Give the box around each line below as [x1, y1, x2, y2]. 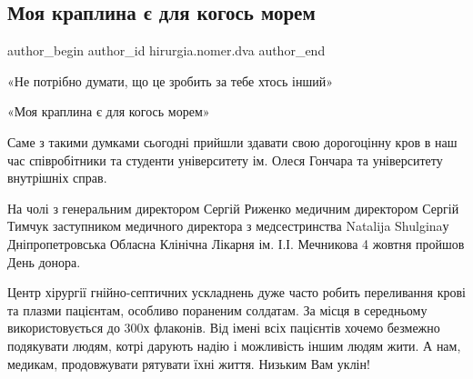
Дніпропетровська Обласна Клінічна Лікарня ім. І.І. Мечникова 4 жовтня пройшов [7, 234, 465, 253]
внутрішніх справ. [7, 168, 107, 187]
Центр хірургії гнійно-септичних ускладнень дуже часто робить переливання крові [7, 283, 466, 302]
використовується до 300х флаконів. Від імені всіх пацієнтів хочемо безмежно [7, 318, 440, 337]
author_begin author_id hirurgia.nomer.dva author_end [7, 41, 326, 60]
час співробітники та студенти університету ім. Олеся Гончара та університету [7, 150, 443, 169]
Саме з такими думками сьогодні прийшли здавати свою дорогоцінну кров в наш [7, 132, 458, 151]
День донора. [7, 252, 81, 271]
